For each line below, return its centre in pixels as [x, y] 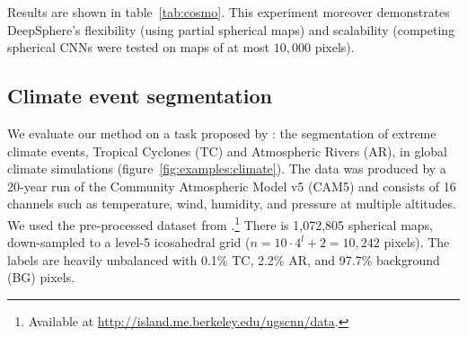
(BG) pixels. [41, 277]
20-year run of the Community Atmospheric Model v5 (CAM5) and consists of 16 [232, 186]
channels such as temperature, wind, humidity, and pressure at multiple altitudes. [232, 204]
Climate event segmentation [140, 96]
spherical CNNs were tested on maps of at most [139, 47]
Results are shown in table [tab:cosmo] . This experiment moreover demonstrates [229, 12]
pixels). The [417, 242]
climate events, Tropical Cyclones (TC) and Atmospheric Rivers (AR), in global [227, 151]
